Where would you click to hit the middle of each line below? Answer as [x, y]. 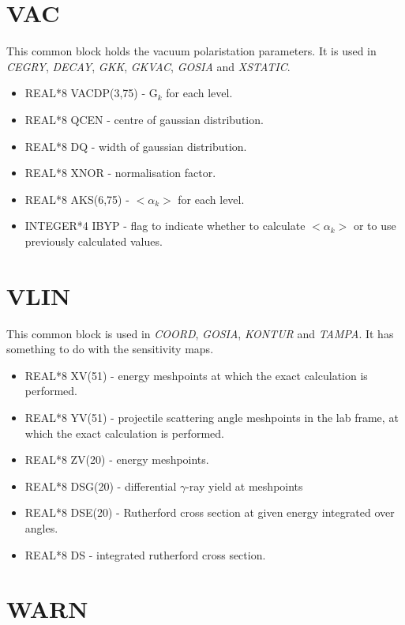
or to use [375, 226]
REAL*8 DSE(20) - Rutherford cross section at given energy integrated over [210, 512]
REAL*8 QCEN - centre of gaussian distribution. [144, 119]
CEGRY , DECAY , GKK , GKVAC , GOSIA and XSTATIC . [148, 66]
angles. [41, 527]
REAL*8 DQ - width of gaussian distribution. [136, 146]
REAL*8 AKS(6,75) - [77, 199]
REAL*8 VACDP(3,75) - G [91, 93]
